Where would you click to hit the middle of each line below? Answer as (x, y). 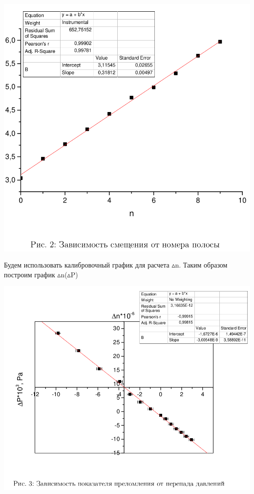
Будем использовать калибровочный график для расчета (87, 265)
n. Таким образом (201, 265)
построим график (30, 274)
